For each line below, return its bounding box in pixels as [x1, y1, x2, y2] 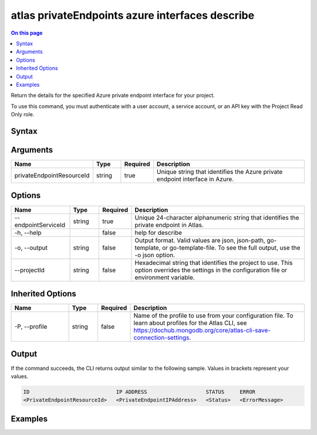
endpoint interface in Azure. [156, 175, 234, 183]
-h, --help [14, 228, 42, 237]
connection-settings [133, 333, 190, 342]
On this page [11, 29, 43, 36]
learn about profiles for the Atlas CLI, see [133, 319, 247, 327]
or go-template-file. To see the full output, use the [161, 244, 301, 252]
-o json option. [134, 251, 176, 259]
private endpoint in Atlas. [134, 221, 204, 229]
